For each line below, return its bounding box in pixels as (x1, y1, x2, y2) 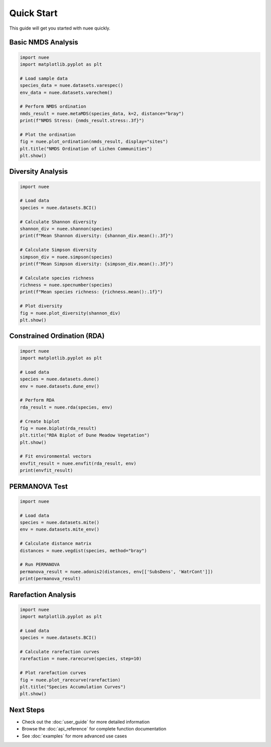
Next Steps (9, 705, 45, 714)
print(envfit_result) (20, 467, 73, 473)
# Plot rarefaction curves (20, 670, 86, 676)
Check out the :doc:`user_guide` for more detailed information (22, 718, 150, 725)
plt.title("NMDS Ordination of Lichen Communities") (20, 146, 153, 152)
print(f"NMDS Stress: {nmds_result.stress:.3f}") (20, 118, 145, 123)
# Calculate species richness (20, 275, 94, 281)
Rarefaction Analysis (9, 590, 76, 599)
